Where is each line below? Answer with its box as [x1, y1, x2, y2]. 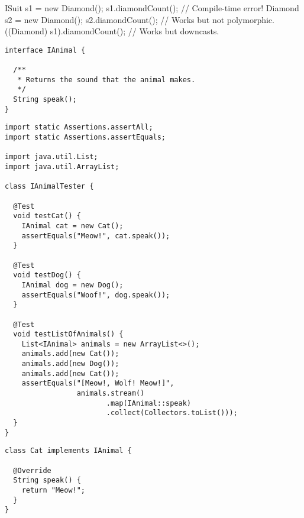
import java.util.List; [5, 153, 98, 161]
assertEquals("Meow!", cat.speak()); [21, 231, 170, 240]
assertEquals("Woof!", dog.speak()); [21, 290, 170, 299]
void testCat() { [13, 212, 81, 221]
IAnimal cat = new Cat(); [21, 221, 124, 230]
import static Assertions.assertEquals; [5, 133, 166, 142]
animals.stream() [76, 389, 145, 398]
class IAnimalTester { [5, 182, 94, 191]
